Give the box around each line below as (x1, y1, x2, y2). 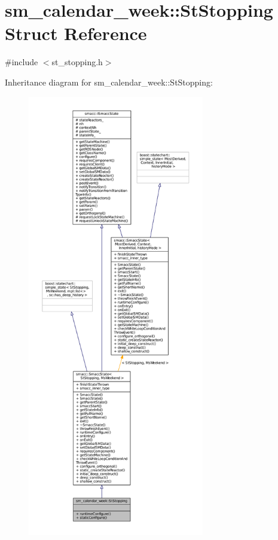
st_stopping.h (51, 56, 103, 68)
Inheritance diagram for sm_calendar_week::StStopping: (5, 75, 213, 88)
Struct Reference (5, 21, 147, 45)
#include (5, 56, 38, 68)
